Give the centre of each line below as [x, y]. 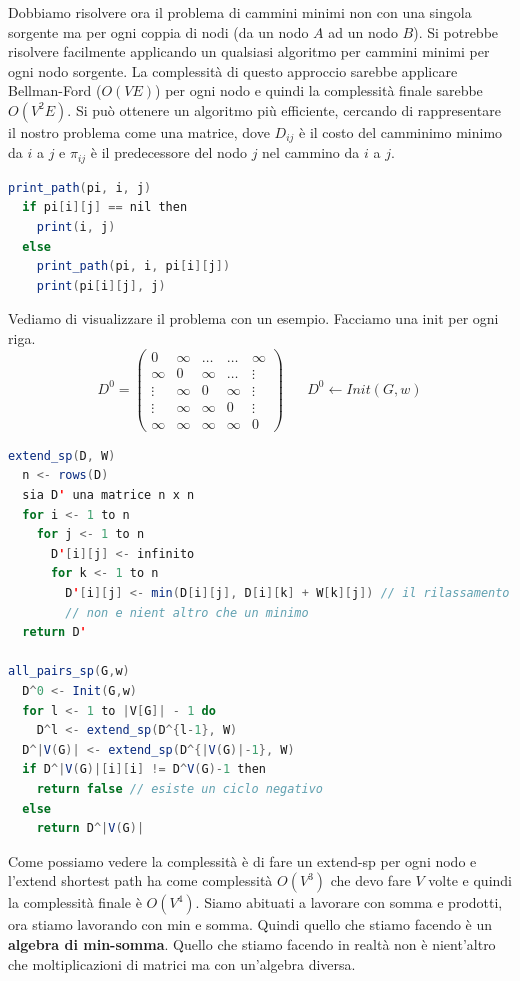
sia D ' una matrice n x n [108, 495]
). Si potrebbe [456, 31]
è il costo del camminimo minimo [401, 131]
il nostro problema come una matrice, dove [139, 131]
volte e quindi [470, 880]
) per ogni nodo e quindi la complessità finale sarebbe [319, 90]
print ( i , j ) [76, 227]
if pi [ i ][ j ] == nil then [105, 207]
